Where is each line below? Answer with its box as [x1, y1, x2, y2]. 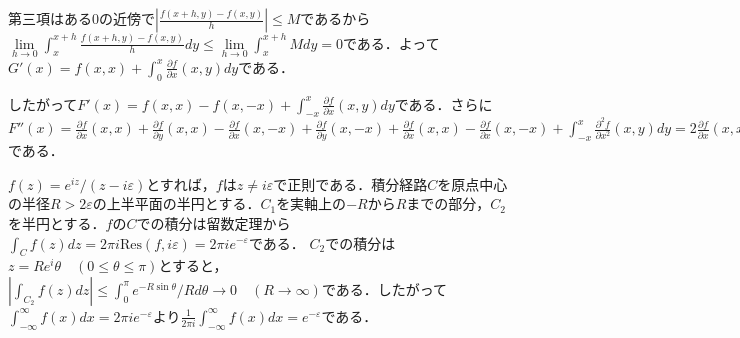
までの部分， [406, 193, 491, 214]
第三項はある [8, 8, 92, 28]
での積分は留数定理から [136, 212, 291, 233]
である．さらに [394, 93, 493, 114]
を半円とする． [8, 212, 106, 233]
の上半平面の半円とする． [92, 193, 261, 214]
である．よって [342, 32, 440, 53]
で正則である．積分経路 [273, 173, 428, 194]
